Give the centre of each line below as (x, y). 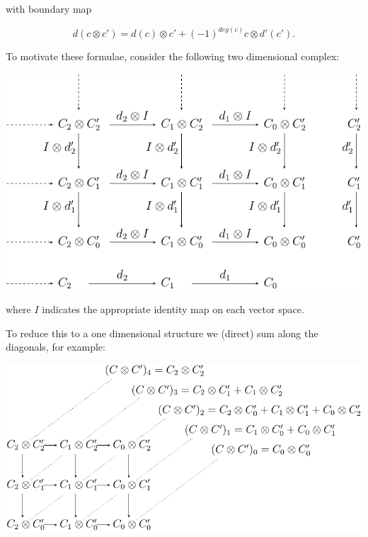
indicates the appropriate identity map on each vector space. (173, 309)
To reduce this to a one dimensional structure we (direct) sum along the (162, 333)
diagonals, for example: (56, 347)
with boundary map (49, 9)
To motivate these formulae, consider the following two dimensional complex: (173, 56)
